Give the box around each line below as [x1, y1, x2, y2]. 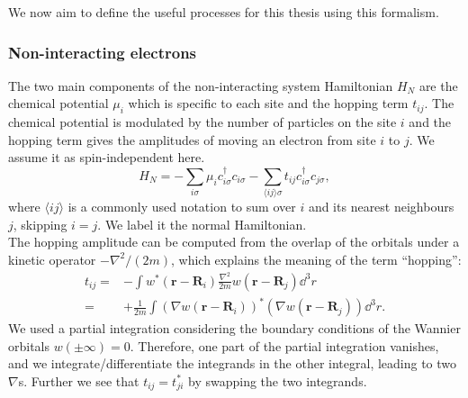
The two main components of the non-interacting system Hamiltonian [8, 76, 393, 95]
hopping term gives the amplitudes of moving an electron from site [8, 130, 376, 149]
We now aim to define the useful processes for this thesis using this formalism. [8, 3, 439, 21]
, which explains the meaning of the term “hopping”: [171, 249, 462, 268]
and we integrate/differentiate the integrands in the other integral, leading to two [8, 354, 457, 373]
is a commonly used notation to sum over [67, 197, 296, 216]
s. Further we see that [18, 371, 139, 390]
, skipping [13, 214, 67, 233]
